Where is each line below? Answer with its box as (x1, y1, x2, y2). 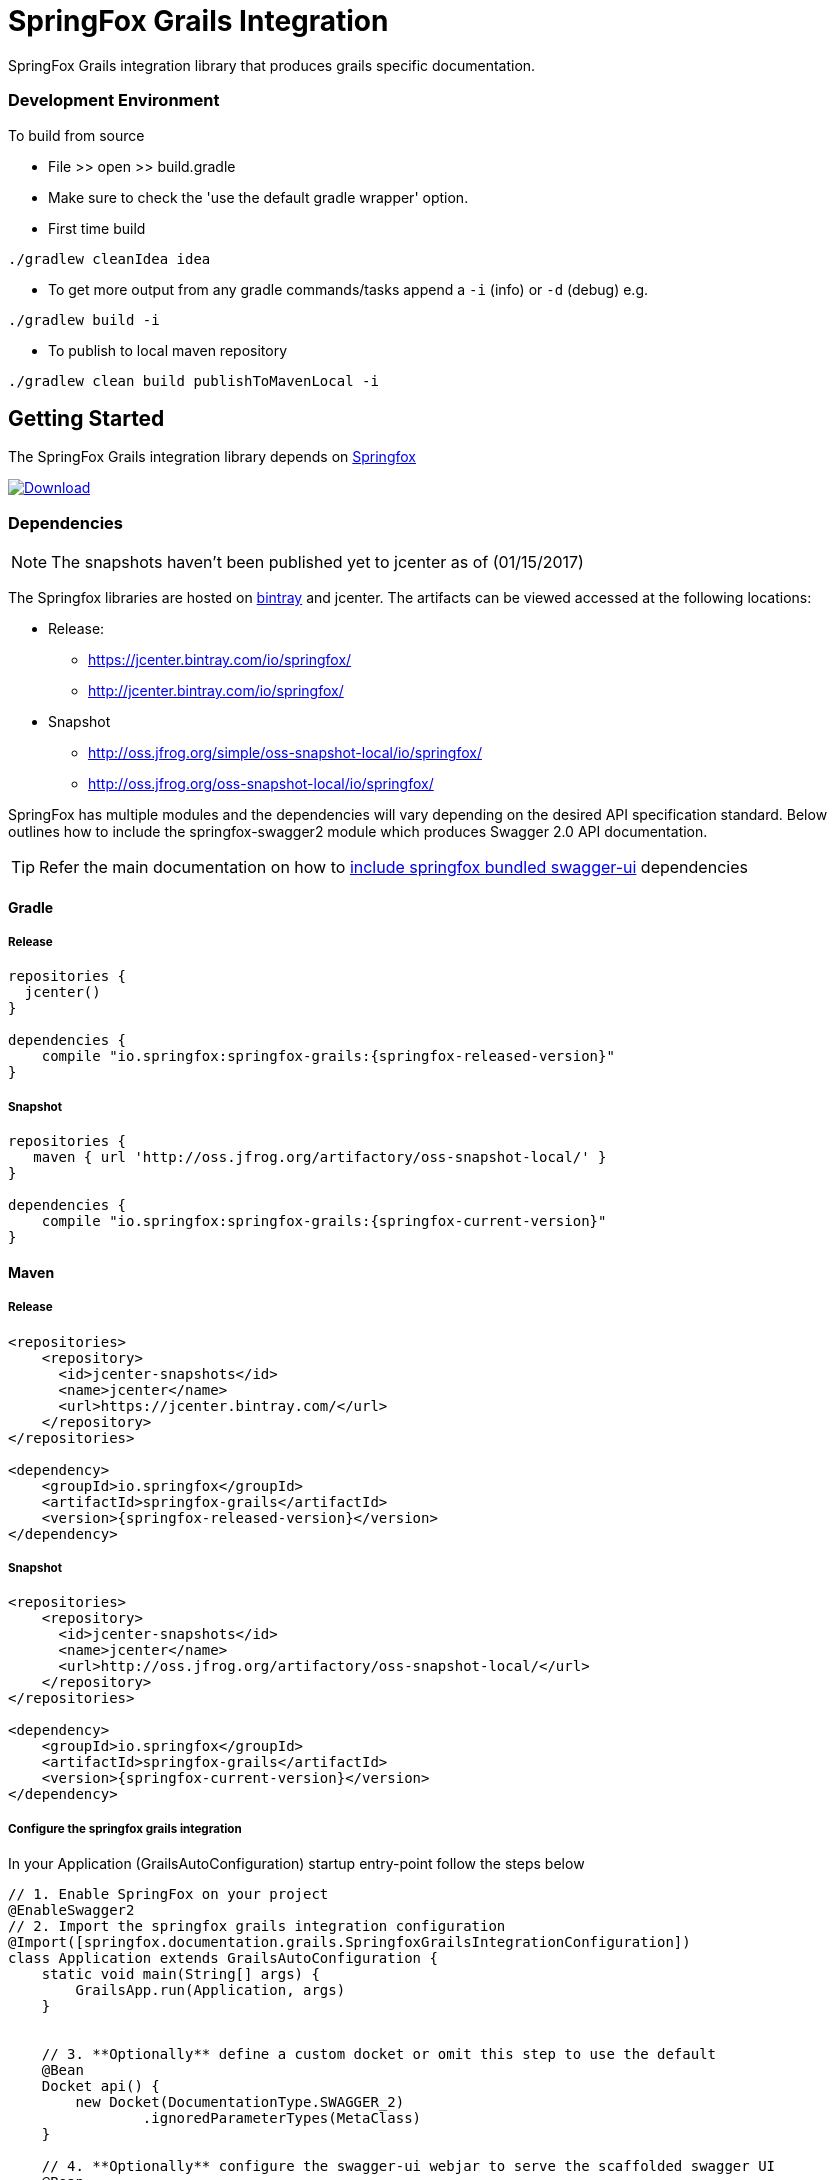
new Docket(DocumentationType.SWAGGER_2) (75, 2094, 405, 2111)
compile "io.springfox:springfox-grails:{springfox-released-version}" (41, 1048, 615, 1065)
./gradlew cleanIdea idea (8, 250, 211, 267)
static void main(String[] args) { (41, 1966, 320, 1983)
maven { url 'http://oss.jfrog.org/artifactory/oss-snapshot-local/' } (33, 1149, 607, 1166)
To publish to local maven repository (48, 341, 287, 359)
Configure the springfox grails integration (8, 1821, 242, 1836)
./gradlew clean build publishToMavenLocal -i (8, 372, 379, 389)
